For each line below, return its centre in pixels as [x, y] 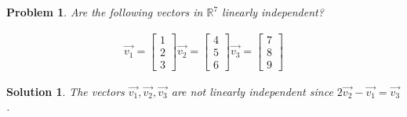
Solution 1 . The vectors [65, 91]
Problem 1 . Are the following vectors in [105, 12]
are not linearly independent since [252, 91]
